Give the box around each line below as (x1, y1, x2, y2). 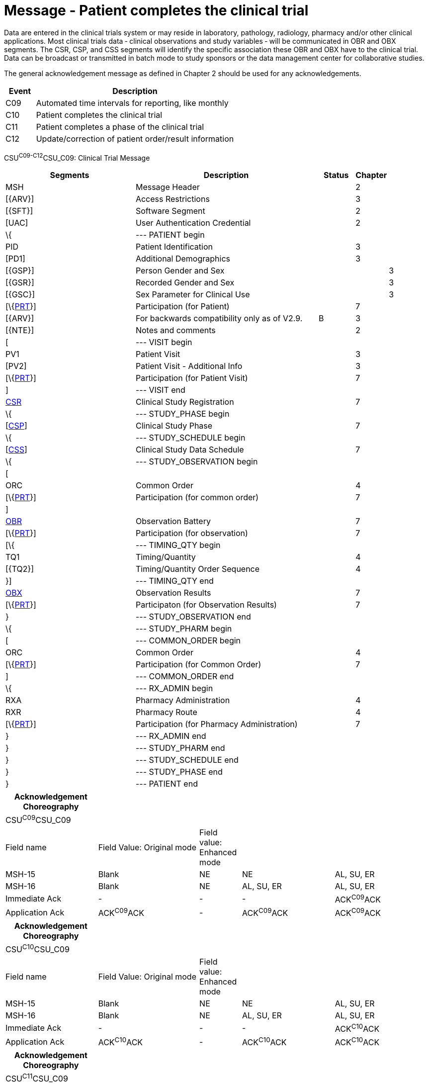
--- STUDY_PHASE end (135, 767, 223, 777)
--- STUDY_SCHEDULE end (135, 755, 239, 765)
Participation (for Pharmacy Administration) (135, 719, 298, 729)
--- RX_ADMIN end (135, 731, 206, 741)
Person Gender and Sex (135, 266, 225, 276)
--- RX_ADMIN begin (135, 683, 213, 694)
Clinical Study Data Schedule (135, 445, 244, 455)
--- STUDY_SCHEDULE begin (135, 433, 246, 443)
